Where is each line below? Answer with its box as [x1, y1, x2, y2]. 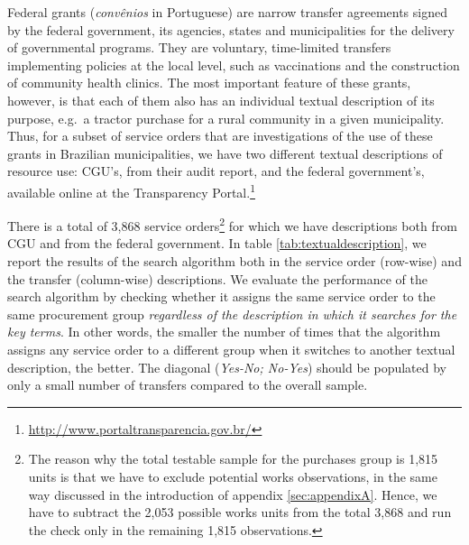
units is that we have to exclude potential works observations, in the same [28, 466, 437, 485]
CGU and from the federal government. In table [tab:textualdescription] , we [7, 234, 427, 253]
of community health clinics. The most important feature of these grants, [7, 73, 411, 92]
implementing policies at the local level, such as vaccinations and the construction [7, 55, 460, 74]
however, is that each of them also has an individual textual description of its [7, 90, 435, 109]
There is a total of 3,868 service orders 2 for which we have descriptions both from [7, 214, 457, 235]
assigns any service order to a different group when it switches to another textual [7, 340, 455, 358]
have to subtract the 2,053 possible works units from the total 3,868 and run [28, 503, 452, 522]
